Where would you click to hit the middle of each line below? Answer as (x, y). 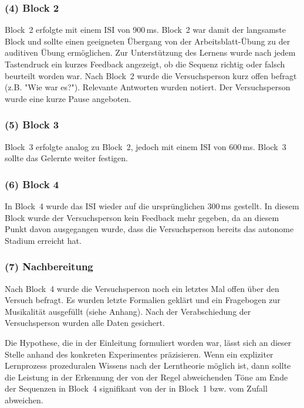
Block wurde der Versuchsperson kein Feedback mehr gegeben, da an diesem (142, 217)
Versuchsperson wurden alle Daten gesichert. (85, 323)
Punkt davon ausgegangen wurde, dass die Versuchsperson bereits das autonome (149, 229)
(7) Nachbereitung (49, 266)
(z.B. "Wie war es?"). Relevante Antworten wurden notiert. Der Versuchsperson (148, 87)
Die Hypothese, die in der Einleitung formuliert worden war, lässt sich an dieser (148, 342)
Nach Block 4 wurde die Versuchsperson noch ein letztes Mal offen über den (142, 288)
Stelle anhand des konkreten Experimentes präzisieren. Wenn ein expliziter (139, 354)
